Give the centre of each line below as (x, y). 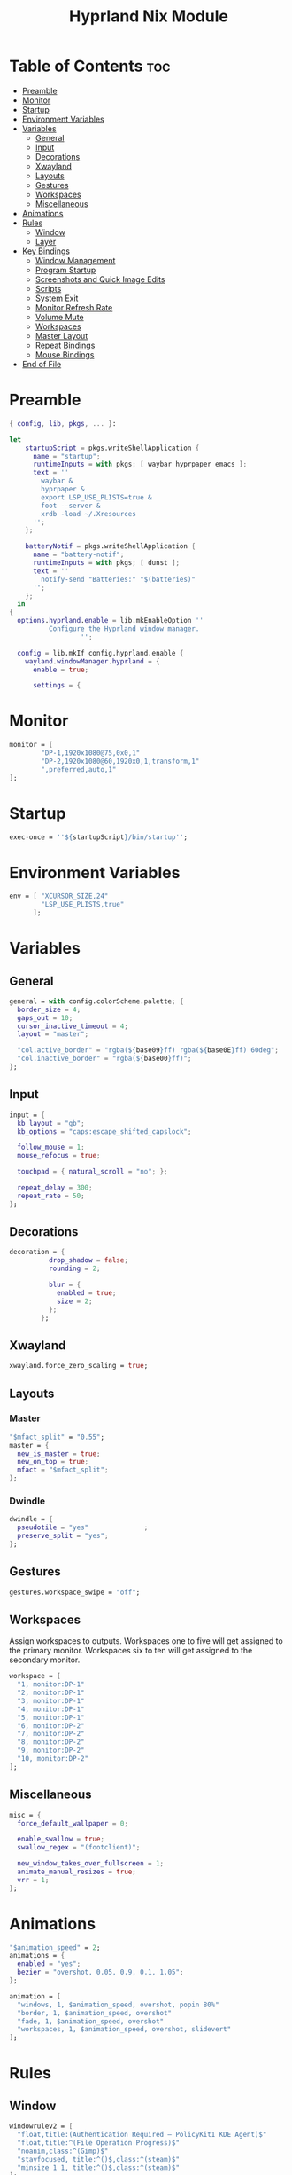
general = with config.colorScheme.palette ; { (96, 1001)
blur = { (65, 1285)
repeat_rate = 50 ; (51, 1196)
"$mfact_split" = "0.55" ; (57, 1437)
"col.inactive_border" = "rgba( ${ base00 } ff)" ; (104, 1059)
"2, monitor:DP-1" (51, 1693)
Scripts (48, 288)
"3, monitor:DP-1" (51, 1700)
